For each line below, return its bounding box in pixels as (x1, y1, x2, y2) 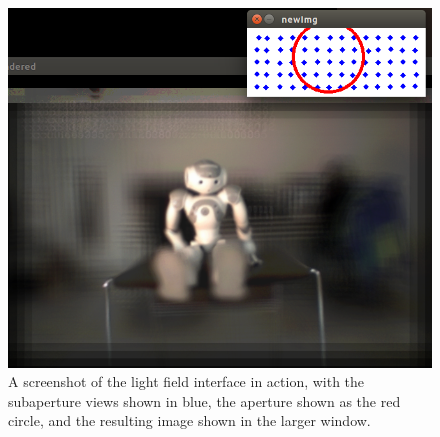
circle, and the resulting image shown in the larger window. (8, 410, 371, 431)
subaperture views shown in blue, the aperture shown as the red (8, 390, 401, 411)
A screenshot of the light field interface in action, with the (8, 371, 365, 392)
